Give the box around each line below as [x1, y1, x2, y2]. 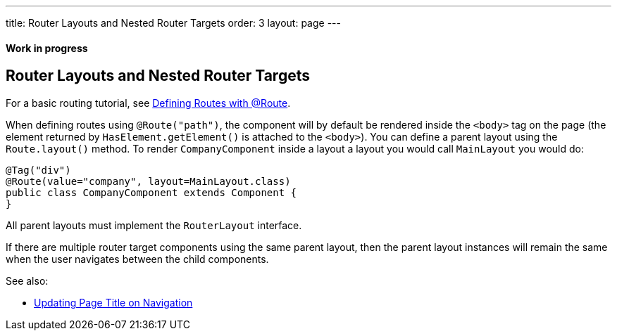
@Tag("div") [6, 164, 71, 176]
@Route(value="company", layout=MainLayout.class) [6, 175, 291, 187]
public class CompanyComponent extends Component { [6, 186, 297, 198]
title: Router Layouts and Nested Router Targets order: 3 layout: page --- [6, 17, 341, 29]
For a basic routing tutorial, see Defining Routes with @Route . [6, 96, 291, 109]
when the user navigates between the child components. [6, 252, 269, 265]
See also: [6, 274, 49, 287]
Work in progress [6, 41, 88, 54]
